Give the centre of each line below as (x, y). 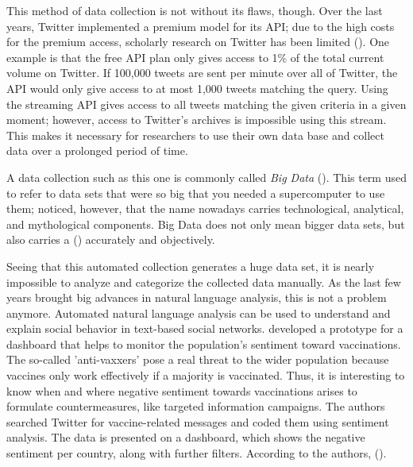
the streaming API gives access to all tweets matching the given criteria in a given (206, 104)
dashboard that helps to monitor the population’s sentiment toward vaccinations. (204, 343)
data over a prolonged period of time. (97, 151)
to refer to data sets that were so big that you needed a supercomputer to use (196, 193)
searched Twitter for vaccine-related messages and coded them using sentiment (198, 421)
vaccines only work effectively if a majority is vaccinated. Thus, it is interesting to (206, 375)
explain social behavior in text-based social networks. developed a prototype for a (205, 328)
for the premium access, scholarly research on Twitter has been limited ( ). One (198, 42)
